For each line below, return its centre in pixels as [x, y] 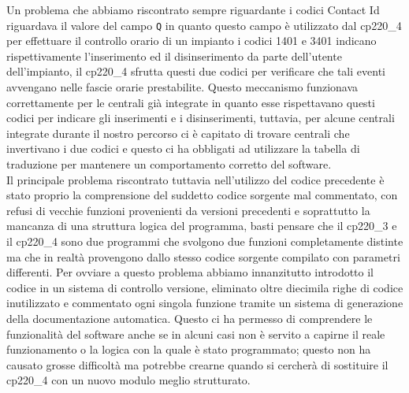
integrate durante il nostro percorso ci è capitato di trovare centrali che [178, 133]
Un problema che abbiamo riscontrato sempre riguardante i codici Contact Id [193, 9]
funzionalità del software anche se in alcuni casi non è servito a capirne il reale [196, 334]
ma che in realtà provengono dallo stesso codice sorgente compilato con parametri [203, 256]
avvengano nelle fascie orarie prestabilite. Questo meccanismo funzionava [182, 87]
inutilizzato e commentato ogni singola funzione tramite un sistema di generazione [205, 303]
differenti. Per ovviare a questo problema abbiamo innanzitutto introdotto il [190, 272]
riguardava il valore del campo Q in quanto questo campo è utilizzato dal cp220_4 [204, 25]
